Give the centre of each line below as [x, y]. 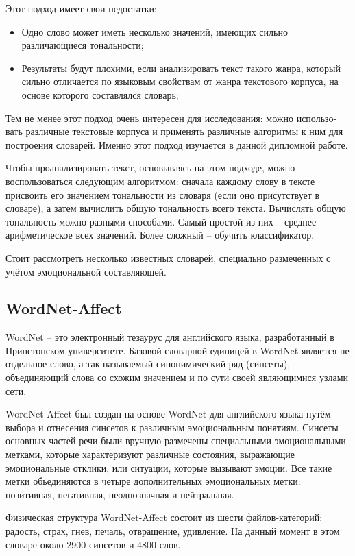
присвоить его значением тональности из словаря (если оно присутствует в [163, 194]
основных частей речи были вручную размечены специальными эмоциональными [176, 440]
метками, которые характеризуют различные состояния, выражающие [150, 454]
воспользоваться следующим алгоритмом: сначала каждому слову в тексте [160, 181]
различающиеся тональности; [83, 45]
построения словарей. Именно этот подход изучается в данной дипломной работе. [177, 144]
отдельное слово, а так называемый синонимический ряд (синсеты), [148, 364]
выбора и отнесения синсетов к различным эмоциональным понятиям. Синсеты [172, 427]
